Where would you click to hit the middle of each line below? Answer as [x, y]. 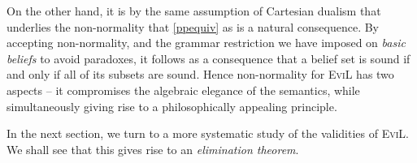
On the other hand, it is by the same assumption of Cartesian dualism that [194, 11]
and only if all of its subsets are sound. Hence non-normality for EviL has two [200, 74]
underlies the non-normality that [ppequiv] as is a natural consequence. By [193, 26]
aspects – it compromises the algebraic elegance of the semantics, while [183, 90]
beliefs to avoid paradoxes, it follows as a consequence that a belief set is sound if [208, 58]
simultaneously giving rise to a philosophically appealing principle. [172, 106]
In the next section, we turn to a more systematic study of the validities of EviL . [208, 133]
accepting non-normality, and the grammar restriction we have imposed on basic [206, 43]
